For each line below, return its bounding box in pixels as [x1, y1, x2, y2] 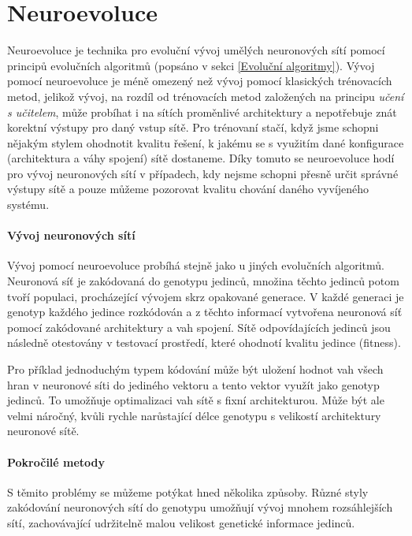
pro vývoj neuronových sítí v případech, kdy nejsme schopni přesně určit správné [7, 165, 399, 181]
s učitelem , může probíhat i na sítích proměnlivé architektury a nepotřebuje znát [7, 103, 397, 120]
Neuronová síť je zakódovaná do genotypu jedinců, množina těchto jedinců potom [7, 273, 399, 289]
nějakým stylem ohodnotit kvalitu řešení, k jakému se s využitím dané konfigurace [7, 134, 404, 151]
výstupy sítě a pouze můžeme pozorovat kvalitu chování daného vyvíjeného [7, 181, 369, 197]
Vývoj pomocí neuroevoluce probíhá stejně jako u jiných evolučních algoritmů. [7, 257, 384, 274]
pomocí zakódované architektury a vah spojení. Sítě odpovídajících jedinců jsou [7, 318, 391, 335]
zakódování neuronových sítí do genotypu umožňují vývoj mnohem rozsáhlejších [7, 499, 393, 516]
